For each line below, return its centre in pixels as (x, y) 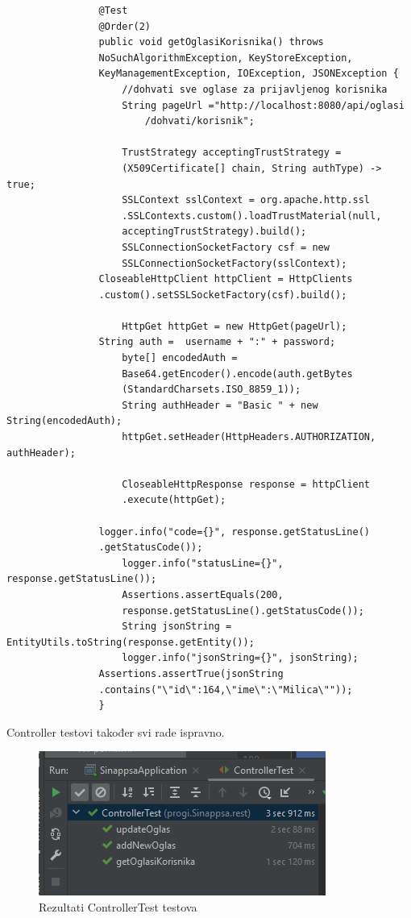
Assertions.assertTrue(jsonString (191, 673)
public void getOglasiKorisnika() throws (211, 42)
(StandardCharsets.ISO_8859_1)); (212, 390)
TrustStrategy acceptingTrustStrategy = (232, 153)
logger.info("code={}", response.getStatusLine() (235, 532)
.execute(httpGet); (174, 500)
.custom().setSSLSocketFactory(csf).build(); (223, 295)
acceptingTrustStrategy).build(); (214, 232)
